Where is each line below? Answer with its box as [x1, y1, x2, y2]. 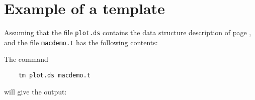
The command [4, 54, 48, 64]
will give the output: [4, 86, 67, 96]
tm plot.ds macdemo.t [18, 72, 91, 79]
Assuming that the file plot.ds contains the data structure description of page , [4, 27, 251, 38]
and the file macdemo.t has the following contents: [4, 37, 158, 47]
